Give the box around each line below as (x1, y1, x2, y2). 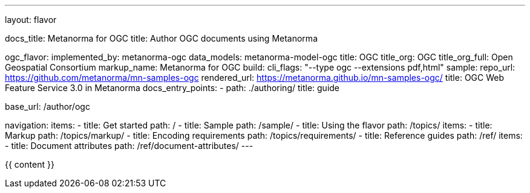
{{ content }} (5, 159, 54, 169)
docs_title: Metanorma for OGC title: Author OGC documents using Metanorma (5, 33, 318, 43)
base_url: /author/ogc (5, 101, 90, 112)
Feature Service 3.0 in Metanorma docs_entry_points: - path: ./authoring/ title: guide (5, 83, 340, 93)
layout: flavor (5, 14, 57, 25)
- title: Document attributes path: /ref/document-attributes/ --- (5, 141, 254, 151)
